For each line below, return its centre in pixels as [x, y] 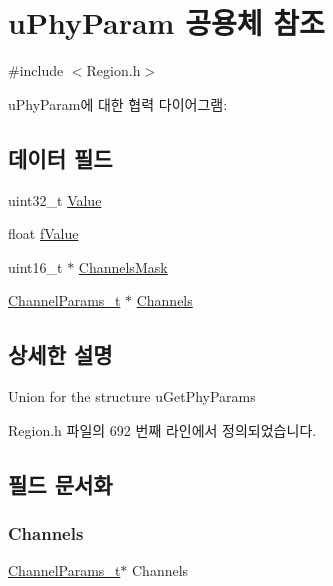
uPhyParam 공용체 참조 [166, 22]
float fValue [43, 233]
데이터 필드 [60, 157]
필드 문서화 [60, 483]
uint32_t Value [55, 199]
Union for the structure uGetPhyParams [132, 396]
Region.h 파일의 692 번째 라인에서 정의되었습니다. [162, 429]
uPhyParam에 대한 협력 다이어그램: [118, 103]
